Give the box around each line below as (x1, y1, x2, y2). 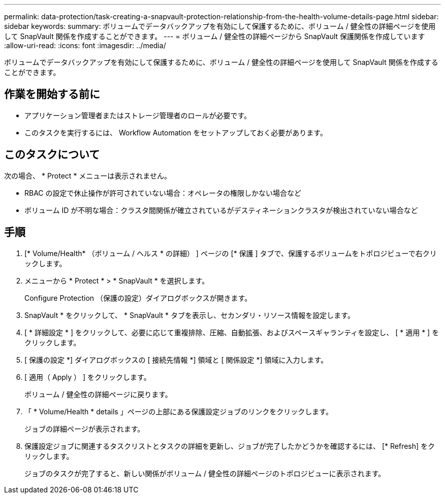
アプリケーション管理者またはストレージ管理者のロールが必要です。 (24, 111, 251, 120)
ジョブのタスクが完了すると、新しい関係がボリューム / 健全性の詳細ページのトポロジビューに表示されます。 (24, 469, 386, 478)
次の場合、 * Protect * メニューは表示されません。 (4, 171, 171, 180)
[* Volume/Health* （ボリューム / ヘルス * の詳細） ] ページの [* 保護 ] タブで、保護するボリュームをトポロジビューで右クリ (24, 248, 437, 258)
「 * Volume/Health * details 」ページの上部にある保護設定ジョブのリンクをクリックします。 (24, 407, 333, 416)
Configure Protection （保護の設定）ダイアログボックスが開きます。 (24, 293, 252, 302)
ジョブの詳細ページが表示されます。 (24, 424, 145, 433)
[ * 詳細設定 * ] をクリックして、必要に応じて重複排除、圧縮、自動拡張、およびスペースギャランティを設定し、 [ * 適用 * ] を (24, 328, 439, 337)
